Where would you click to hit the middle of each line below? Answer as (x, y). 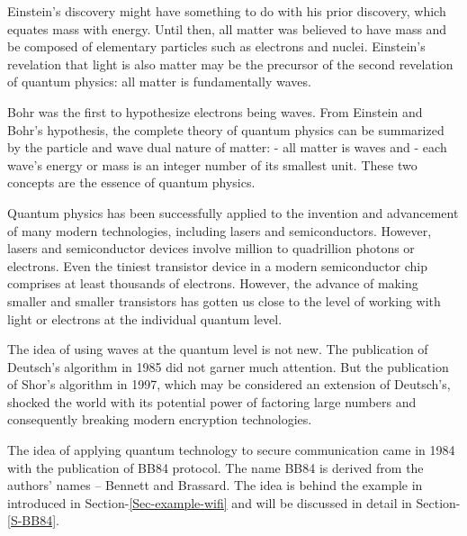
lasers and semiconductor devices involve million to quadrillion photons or (211, 248)
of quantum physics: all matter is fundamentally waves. (159, 82)
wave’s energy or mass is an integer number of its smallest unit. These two (212, 164)
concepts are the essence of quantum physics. (131, 182)
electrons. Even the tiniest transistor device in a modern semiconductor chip (218, 265)
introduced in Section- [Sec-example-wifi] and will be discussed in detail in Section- (234, 502)
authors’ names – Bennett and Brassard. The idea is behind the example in (215, 485)
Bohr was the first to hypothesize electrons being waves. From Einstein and (215, 111)
